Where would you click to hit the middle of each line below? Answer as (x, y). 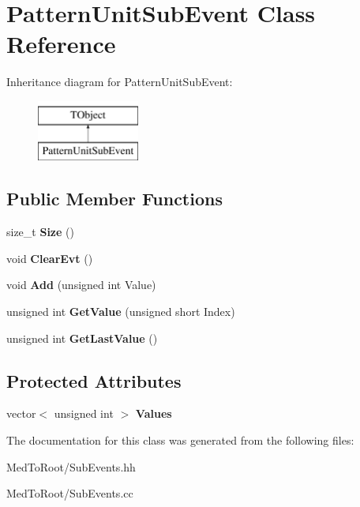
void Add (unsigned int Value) (81, 285)
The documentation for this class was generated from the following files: (180, 440)
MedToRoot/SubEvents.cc (70, 493)
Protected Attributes (94, 380)
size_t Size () (40, 232)
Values (154, 413)
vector (21, 413)
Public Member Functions (114, 199)
